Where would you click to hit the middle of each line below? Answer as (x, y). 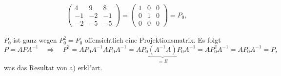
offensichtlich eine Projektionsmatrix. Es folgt (153, 40)
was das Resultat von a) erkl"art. (53, 68)
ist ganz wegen (35, 40)
